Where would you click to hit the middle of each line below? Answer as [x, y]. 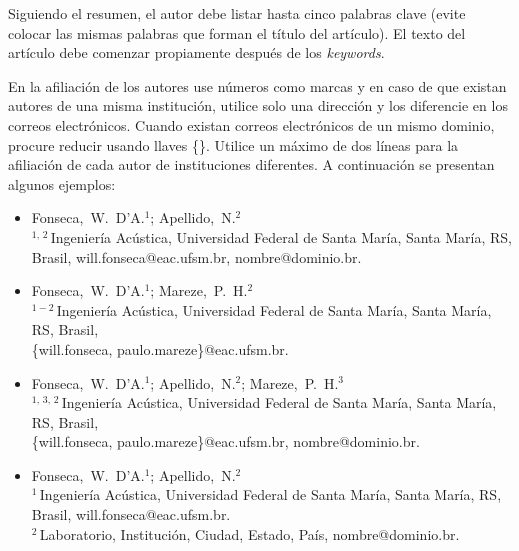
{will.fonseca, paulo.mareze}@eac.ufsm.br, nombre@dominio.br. [225, 441]
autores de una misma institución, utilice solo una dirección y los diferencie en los [258, 105]
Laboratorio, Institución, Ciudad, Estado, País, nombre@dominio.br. [249, 533]
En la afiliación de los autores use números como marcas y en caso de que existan [257, 85]
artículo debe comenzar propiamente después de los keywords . [196, 52]
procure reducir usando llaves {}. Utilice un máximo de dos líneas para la [233, 144]
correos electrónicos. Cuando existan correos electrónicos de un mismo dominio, [251, 124]
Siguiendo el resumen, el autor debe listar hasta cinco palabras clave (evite [237, 13]
